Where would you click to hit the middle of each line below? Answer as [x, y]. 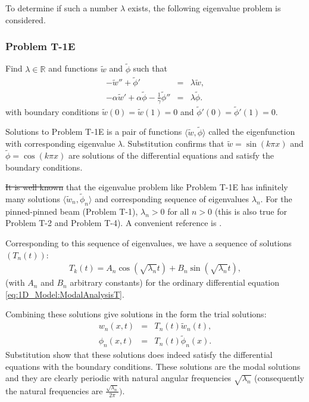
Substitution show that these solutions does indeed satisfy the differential [139, 355]
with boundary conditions [52, 111]
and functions [73, 68]
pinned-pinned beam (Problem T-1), [72, 211]
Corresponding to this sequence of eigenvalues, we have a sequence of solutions [149, 242]
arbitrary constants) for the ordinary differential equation [175, 282]
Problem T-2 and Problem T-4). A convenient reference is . [114, 223]
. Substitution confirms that [173, 143]
